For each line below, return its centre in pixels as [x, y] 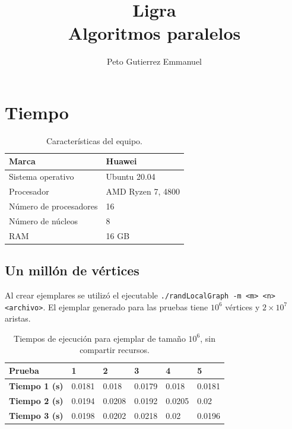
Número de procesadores [53, 206]
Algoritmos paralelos [154, 33]
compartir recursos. [115, 350]
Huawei [121, 161]
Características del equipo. [95, 140]
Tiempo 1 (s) [36, 385]
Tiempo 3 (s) [36, 415]
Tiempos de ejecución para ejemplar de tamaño [100, 338]
